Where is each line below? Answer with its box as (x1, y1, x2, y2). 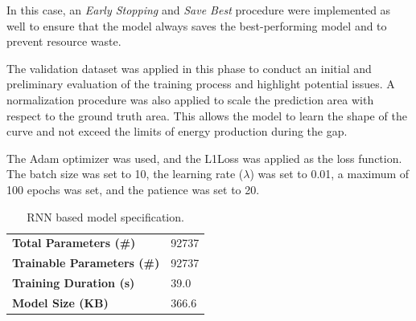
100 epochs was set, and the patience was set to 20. (6, 181, 260, 197)
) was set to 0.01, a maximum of (249, 165, 410, 182)
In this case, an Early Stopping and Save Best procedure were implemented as (6, 2, 391, 18)
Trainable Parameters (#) (12, 254, 160, 271)
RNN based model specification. (27, 208, 184, 225)
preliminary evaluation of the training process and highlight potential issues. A (6, 75, 395, 92)
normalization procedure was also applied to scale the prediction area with (6, 91, 374, 108)
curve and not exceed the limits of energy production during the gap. (6, 123, 348, 140)
